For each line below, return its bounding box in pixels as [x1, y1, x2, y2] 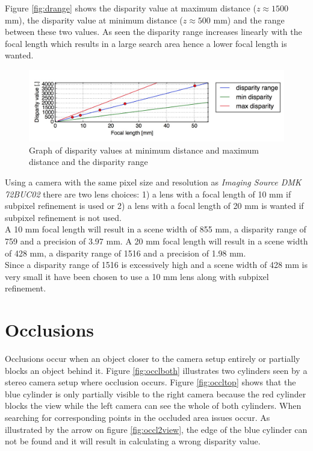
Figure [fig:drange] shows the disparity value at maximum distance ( [5, 2, 256, 14]
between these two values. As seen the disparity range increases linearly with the [5, 25, 302, 38]
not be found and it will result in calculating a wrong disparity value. [5, 435, 261, 447]
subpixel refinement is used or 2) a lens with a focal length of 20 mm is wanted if [5, 199, 304, 212]
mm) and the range [213, 13, 285, 26]
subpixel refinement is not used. [5, 211, 122, 223]
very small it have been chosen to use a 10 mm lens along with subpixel [5, 270, 269, 282]
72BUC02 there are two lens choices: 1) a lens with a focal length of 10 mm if [5, 187, 291, 200]
